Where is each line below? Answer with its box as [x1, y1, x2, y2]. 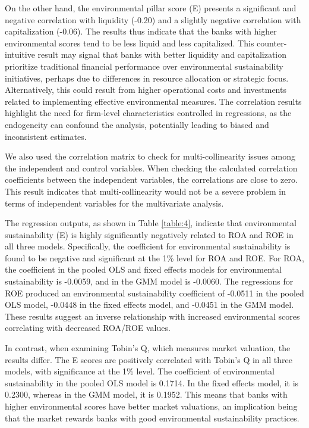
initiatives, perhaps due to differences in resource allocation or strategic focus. [5, 71, 289, 84]
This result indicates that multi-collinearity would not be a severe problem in [5, 185, 286, 197]
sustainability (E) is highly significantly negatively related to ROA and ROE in [5, 228, 294, 240]
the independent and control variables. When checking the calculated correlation [5, 161, 298, 174]
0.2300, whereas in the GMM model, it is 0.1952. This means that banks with [5, 388, 288, 401]
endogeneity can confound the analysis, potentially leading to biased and [5, 118, 269, 130]
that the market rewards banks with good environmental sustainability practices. [5, 411, 299, 424]
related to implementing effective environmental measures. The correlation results [5, 95, 302, 107]
